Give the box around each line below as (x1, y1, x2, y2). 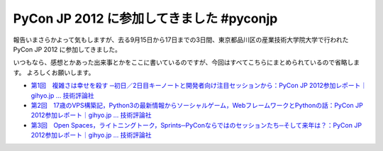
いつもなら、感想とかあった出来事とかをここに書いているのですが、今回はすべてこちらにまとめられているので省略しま (13, 58, 360, 67)
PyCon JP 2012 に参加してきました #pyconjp (13, 11, 278, 26)
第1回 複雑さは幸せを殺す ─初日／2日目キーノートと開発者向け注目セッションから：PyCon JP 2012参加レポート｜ (30, 82, 367, 90)
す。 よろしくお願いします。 (13, 68, 95, 77)
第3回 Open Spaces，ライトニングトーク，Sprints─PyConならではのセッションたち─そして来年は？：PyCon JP (30, 121, 362, 129)
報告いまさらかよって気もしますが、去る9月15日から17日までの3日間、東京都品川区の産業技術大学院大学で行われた (13, 35, 349, 44)
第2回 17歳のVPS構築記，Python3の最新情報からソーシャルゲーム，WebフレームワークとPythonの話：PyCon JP (30, 101, 363, 109)
